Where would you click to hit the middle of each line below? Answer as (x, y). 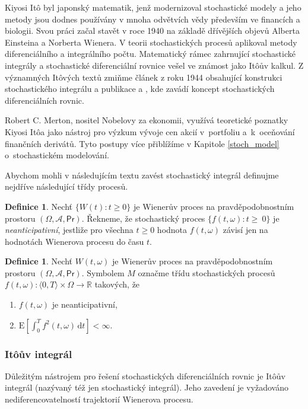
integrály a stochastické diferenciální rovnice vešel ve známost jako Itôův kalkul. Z (154, 65)
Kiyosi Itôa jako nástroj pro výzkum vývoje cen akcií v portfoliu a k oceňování (150, 131)
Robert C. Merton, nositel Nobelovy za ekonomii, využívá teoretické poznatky (147, 120)
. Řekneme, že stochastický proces (143, 218)
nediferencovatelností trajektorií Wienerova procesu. (99, 399)
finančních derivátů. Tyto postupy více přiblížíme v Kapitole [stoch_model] (142, 143)
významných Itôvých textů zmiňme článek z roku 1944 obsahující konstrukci (144, 77)
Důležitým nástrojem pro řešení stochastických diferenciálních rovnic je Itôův (145, 376)
